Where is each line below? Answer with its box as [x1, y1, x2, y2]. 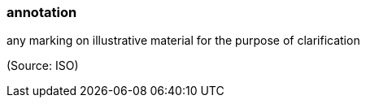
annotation [7, 4, 77, 20]
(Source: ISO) [7, 58, 79, 73]
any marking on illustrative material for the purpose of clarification [7, 33, 360, 48]
